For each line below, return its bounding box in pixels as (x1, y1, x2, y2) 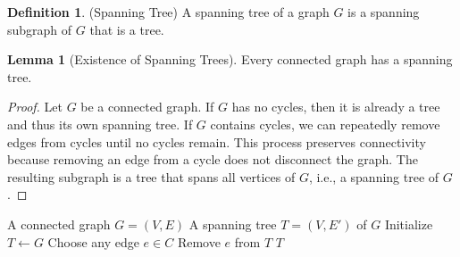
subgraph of (7, 20, 72, 38)
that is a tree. (89, 20, 164, 38)
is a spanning (347, 3, 420, 21)
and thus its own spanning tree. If (7, 114, 193, 133)
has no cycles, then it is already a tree (231, 97, 440, 116)
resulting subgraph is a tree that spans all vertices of (7, 167, 296, 186)
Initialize (384, 214, 433, 233)
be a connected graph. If (80, 97, 214, 116)
